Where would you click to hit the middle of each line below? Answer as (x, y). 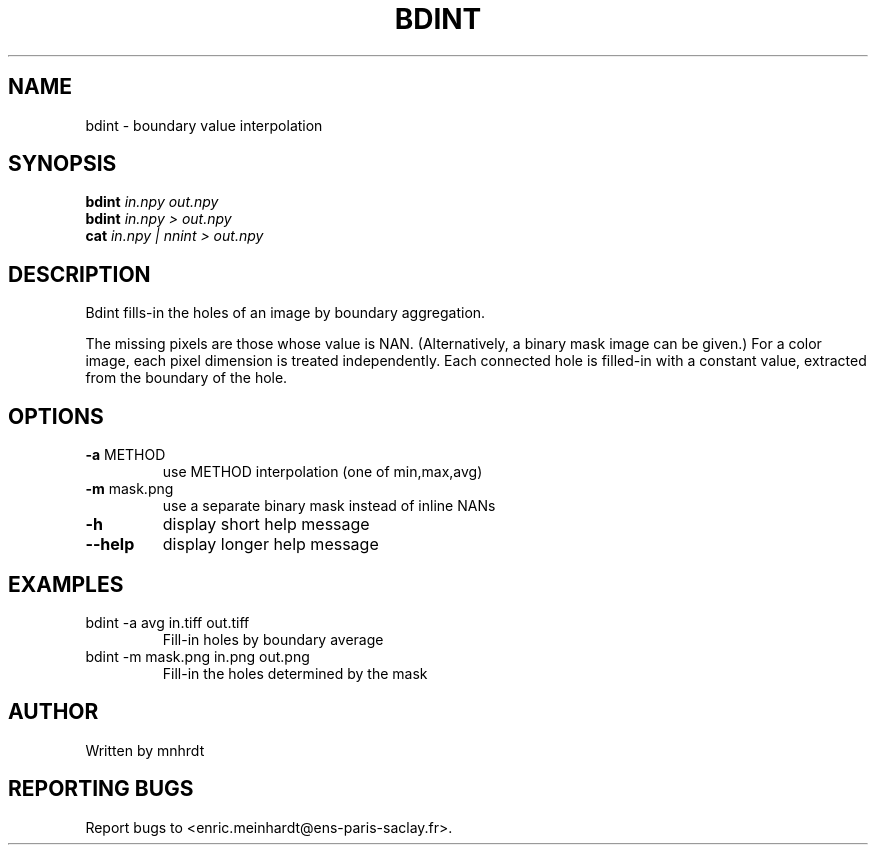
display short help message (266, 524)
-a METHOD (125, 455)
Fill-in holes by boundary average (273, 639)
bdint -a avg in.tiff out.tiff (167, 622)
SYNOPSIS (62, 164)
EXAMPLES (66, 584)
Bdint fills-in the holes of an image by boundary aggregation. (285, 313)
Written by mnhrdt (145, 750)
